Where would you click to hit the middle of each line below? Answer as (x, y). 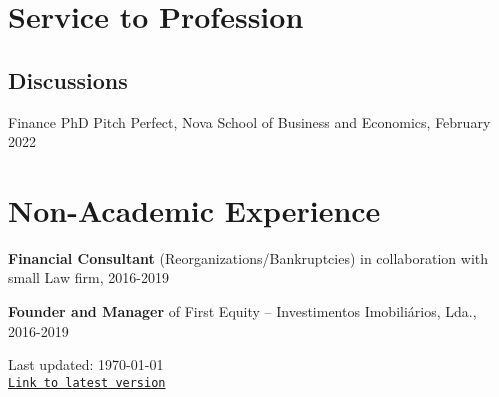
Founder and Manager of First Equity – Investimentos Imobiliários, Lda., (242, 311)
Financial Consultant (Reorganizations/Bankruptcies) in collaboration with (248, 257)
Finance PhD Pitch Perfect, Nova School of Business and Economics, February (249, 121)
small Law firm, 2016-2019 (88, 277)
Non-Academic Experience (194, 209)
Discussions (68, 79)
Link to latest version (87, 382)
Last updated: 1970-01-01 (86, 364)
